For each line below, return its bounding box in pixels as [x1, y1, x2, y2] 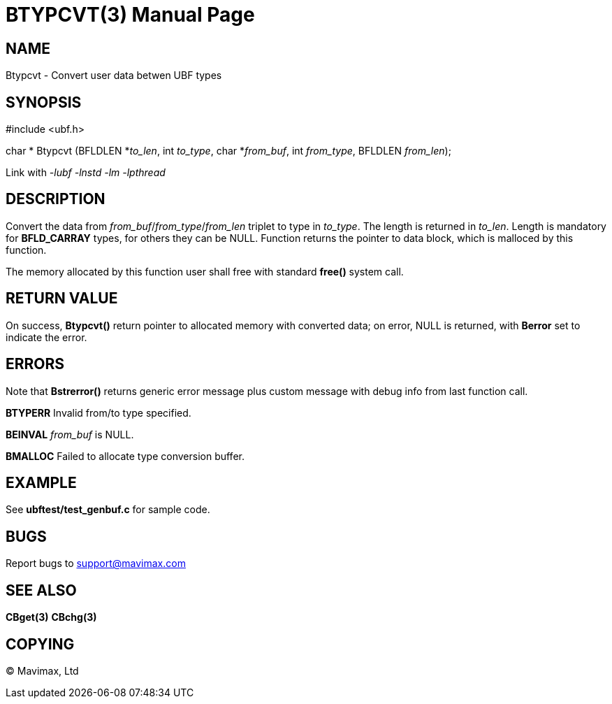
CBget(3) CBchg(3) [6, 611, 97, 624]
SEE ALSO [6, 581, 77, 599]
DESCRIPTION [6, 190, 105, 208]
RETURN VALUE [6, 289, 118, 308]
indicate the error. [6, 331, 87, 343]
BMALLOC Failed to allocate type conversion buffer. [6, 450, 245, 462]
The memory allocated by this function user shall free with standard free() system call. [6, 265, 404, 278]
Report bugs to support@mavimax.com [6, 557, 186, 570]
